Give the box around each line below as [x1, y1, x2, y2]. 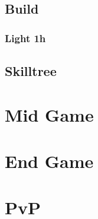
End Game [5, 148, 94, 173]
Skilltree [5, 62, 57, 80]
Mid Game [5, 102, 94, 126]
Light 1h [5, 30, 46, 45]
